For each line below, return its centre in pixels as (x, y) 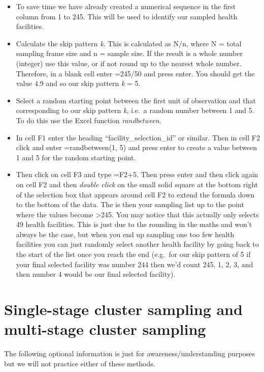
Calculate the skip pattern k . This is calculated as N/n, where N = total (129, 43)
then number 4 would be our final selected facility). (96, 274)
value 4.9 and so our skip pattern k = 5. (78, 83)
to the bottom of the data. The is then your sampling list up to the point (130, 204)
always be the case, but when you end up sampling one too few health (125, 234)
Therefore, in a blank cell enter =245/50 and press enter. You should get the (135, 73)
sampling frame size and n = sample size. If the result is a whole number (129, 53)
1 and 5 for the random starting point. (76, 157)
